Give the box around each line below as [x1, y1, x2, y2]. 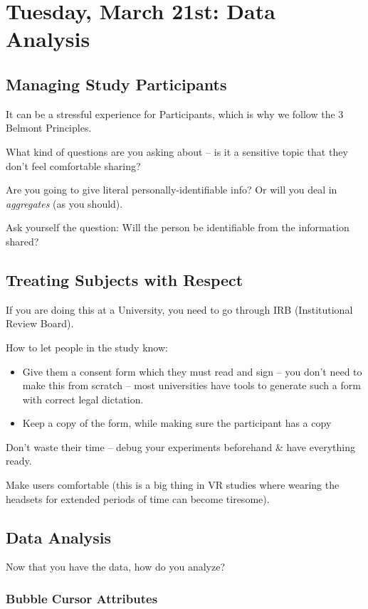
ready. [6, 453, 32, 468]
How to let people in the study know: [6, 339, 168, 354]
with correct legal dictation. [22, 391, 144, 406]
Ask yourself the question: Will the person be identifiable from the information [6, 220, 349, 235]
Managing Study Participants [6, 73, 227, 95]
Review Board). [6, 316, 74, 331]
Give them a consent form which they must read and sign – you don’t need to [22, 364, 362, 378]
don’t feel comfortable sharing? [6, 158, 141, 173]
